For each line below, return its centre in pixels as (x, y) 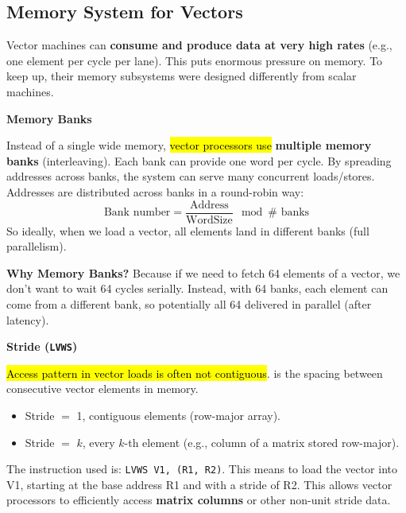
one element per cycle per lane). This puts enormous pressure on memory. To (195, 60)
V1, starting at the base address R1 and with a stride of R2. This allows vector (199, 484)
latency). (28, 319)
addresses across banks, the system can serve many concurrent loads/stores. (191, 176)
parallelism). (37, 246)
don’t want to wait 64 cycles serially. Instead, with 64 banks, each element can (197, 288)
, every (99, 442)
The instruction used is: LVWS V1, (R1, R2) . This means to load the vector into (202, 469)
